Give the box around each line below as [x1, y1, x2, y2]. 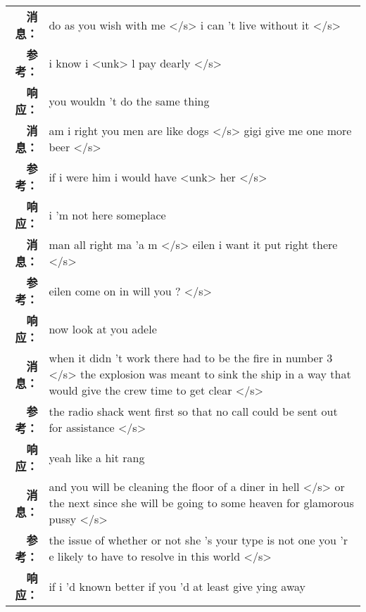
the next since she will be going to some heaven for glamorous [49, 495, 354, 511]
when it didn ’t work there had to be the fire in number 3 [49, 350, 333, 366]
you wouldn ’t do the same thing [49, 92, 210, 109]
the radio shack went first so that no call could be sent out [49, 403, 338, 419]
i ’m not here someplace [49, 206, 166, 223]
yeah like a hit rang [49, 449, 145, 466]
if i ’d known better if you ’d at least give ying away [49, 578, 305, 594]
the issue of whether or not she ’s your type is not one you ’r [49, 532, 348, 548]
